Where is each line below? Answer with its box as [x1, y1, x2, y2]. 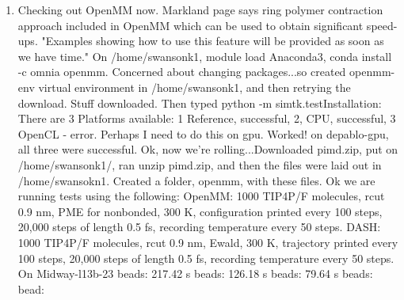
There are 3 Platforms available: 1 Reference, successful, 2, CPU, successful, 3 [17, 110, 396, 127]
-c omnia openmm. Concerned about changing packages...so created [17, 63, 346, 80]
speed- [366, 17, 398, 33]
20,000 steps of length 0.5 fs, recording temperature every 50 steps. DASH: [17, 218, 381, 235]
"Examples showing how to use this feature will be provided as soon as [41, 32, 384, 49]
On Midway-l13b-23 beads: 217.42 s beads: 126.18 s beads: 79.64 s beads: [17, 265, 373, 282]
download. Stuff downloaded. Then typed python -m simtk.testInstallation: [17, 94, 382, 111]
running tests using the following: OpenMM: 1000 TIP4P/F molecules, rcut [17, 188, 385, 204]
